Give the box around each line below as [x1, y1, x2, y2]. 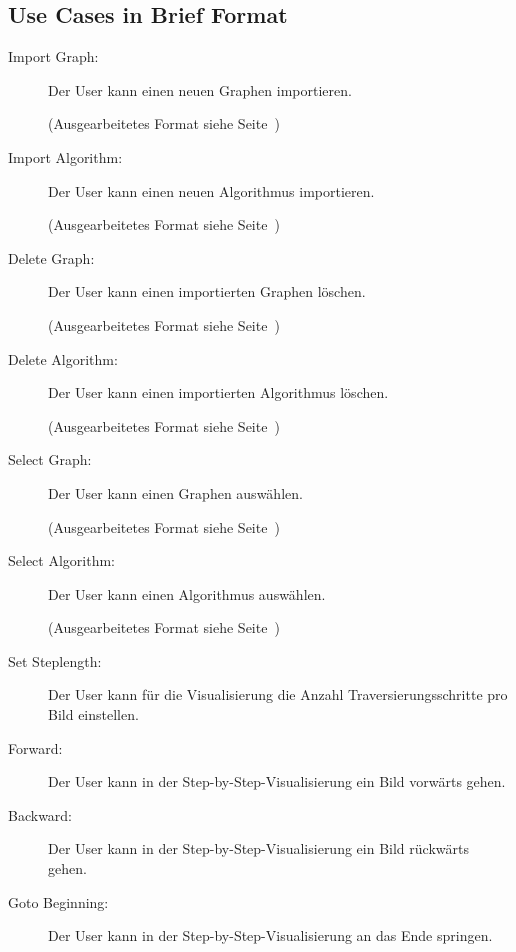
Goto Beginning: [8, 891, 109, 912]
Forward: [8, 737, 63, 758]
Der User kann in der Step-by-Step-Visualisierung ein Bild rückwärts [48, 838, 469, 859]
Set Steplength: [8, 650, 102, 671]
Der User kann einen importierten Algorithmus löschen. [48, 382, 389, 403]
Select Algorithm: [8, 550, 115, 571]
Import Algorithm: [8, 146, 123, 167]
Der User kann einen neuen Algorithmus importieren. [48, 180, 375, 201]
